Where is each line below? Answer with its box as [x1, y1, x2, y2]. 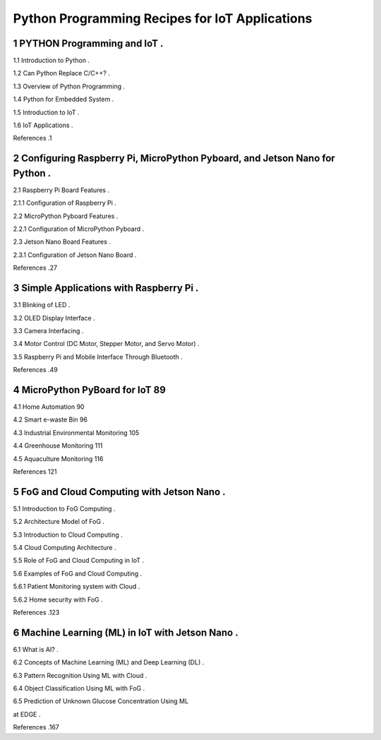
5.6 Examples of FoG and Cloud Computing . [13, 569, 143, 578]
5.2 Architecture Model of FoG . [13, 518, 105, 526]
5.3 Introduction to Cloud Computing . [13, 530, 123, 539]
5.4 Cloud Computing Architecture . [13, 544, 116, 552]
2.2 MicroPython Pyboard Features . [13, 212, 119, 220]
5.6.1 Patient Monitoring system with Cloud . [13, 583, 140, 591]
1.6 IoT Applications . [13, 121, 73, 130]
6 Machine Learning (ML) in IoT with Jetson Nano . [13, 626, 239, 638]
